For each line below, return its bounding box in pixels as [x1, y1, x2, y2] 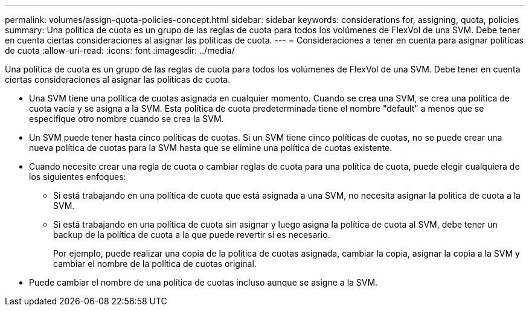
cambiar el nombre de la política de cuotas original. [53, 258, 257, 269]
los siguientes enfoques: [29, 172, 126, 182]
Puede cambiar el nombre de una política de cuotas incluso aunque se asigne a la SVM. [29, 277, 378, 287]
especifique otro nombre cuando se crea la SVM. [29, 114, 224, 124]
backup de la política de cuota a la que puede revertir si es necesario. [53, 229, 330, 240]
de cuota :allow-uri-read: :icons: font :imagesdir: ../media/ [5, 45, 235, 56]
